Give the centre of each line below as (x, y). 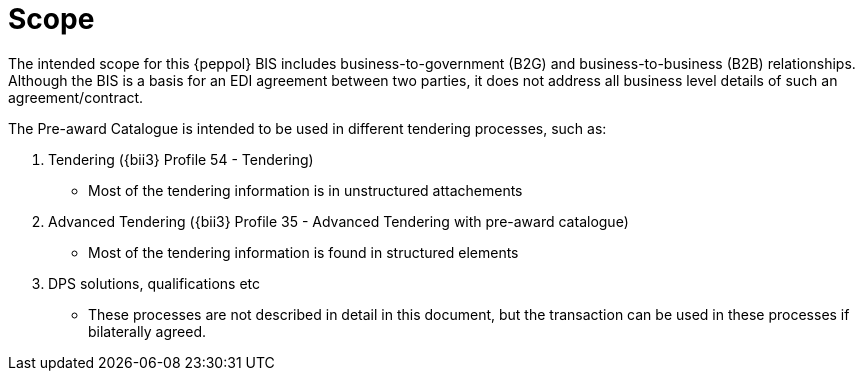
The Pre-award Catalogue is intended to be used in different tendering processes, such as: (307, 128)
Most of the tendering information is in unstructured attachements (305, 190)
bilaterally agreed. (147, 331)
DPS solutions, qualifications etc (154, 283)
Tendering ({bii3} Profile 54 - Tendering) (181, 159)
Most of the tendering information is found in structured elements (303, 252)
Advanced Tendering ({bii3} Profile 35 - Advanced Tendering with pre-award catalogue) (338, 221)
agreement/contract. (76, 97)
